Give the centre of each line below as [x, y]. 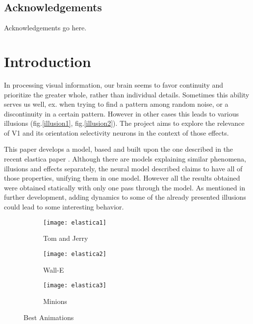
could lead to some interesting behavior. [64, 207]
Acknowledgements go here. [45, 28]
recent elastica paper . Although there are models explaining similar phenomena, [125, 159]
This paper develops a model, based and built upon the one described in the [119, 149]
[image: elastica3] [75, 286]
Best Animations [49, 317]
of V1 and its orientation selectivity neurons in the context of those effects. [116, 132]
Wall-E [54, 269]
